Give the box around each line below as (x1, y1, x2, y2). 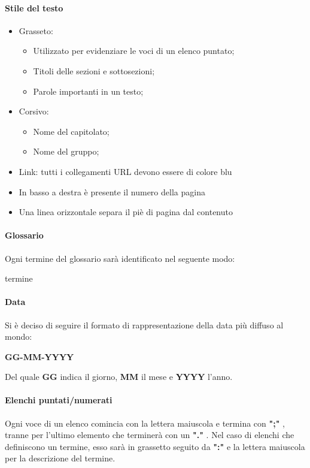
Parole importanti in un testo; (33, 84, 144, 97)
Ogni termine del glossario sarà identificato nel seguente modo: (5, 252, 235, 264)
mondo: (5, 330, 32, 343)
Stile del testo (5, 1, 63, 14)
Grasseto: (19, 24, 53, 37)
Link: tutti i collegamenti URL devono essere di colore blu (19, 165, 232, 177)
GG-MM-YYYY (5, 350, 74, 363)
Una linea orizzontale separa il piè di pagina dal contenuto (19, 206, 233, 218)
